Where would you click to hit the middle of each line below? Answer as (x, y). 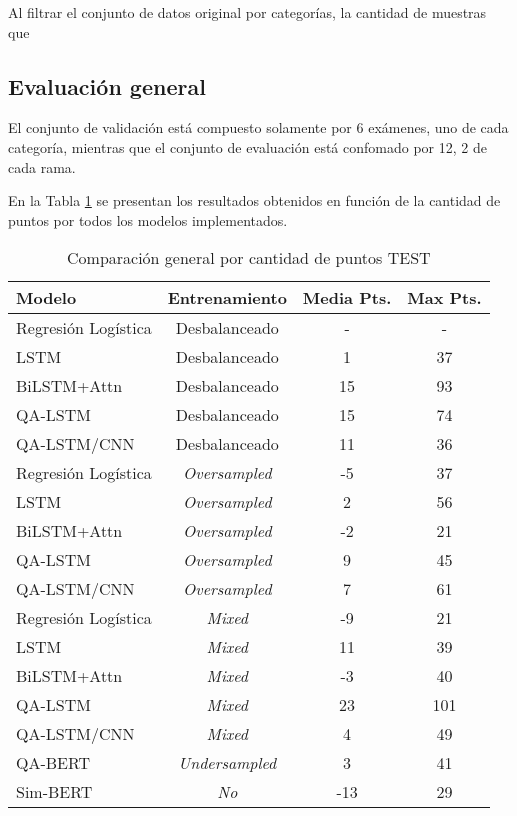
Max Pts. (444, 298)
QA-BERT (53, 763)
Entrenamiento (227, 298)
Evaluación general (107, 85)
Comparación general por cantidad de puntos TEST (249, 258)
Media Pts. (347, 298)
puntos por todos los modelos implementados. (148, 219)
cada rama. (42, 166)
